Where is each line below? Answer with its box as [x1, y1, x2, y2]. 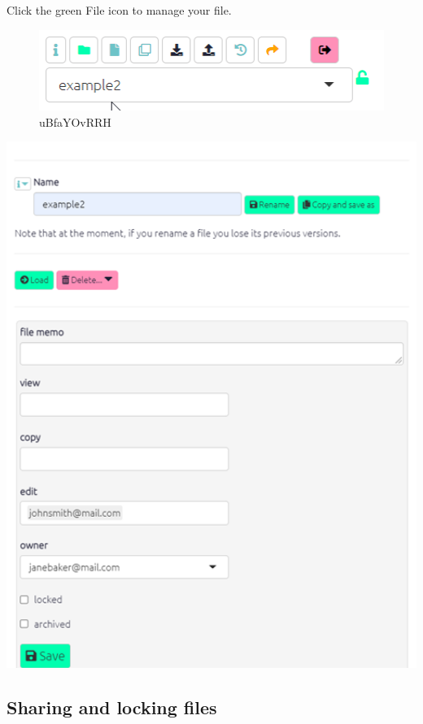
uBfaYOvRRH [39, 113, 111, 130]
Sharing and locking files [7, 694, 217, 719]
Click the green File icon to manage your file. [7, 2, 232, 18]
